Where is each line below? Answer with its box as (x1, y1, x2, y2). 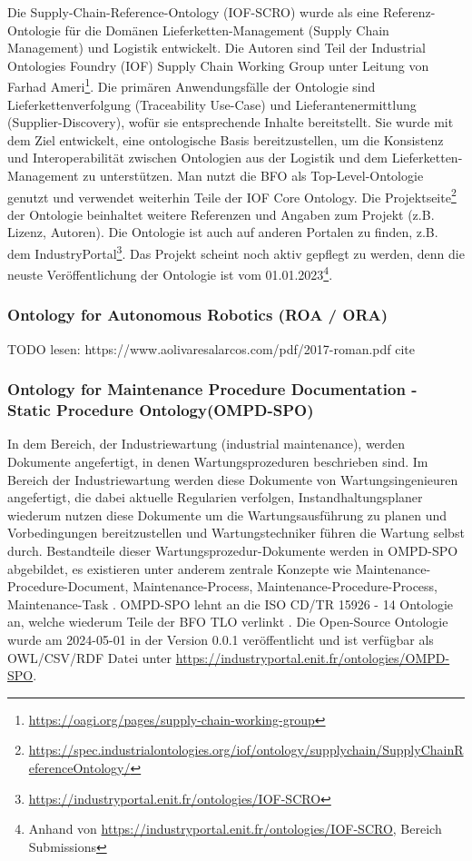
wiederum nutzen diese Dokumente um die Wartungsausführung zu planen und (7, 505, 447, 524)
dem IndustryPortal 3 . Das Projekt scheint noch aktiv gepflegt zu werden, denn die (7, 242, 465, 262)
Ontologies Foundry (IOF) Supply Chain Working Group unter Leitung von (7, 55, 429, 74)
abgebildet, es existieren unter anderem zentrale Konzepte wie (7, 559, 352, 578)
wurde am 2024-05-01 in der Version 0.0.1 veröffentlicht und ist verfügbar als (7, 630, 434, 649)
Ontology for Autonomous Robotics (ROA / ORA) (7, 303, 388, 326)
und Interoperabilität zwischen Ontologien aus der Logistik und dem (7, 148, 388, 167)
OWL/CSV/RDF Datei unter (7, 648, 172, 667)
